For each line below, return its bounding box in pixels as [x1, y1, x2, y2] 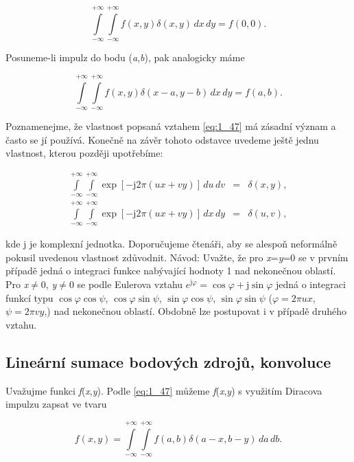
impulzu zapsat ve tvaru [5, 397, 107, 411]
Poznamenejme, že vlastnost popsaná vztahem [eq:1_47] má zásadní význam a [5, 118, 336, 133]
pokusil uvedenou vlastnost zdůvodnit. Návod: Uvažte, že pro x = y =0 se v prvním [5, 250, 349, 264]
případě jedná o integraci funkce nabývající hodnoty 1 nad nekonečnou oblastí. [5, 263, 336, 278]
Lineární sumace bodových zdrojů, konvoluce [5, 351, 331, 372]
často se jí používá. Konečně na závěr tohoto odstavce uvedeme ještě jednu [5, 132, 319, 146]
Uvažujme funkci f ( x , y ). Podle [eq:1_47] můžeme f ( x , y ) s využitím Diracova [5, 383, 322, 397]
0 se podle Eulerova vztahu [69, 276, 183, 291]
